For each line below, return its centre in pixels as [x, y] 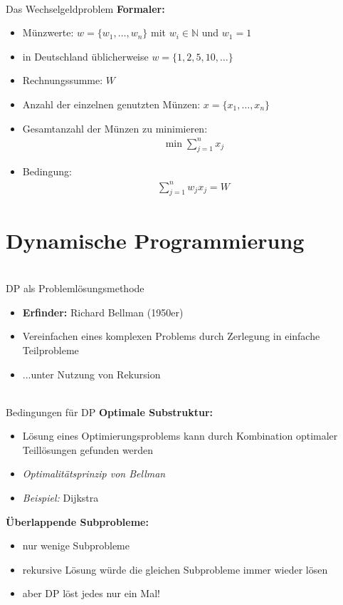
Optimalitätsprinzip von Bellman [94, 474]
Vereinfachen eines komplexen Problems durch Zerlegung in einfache [171, 336]
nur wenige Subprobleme [76, 545]
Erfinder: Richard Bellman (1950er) [103, 312]
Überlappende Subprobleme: [77, 521]
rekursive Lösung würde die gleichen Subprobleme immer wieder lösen [175, 569]
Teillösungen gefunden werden [88, 449]
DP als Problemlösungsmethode [75, 288]
